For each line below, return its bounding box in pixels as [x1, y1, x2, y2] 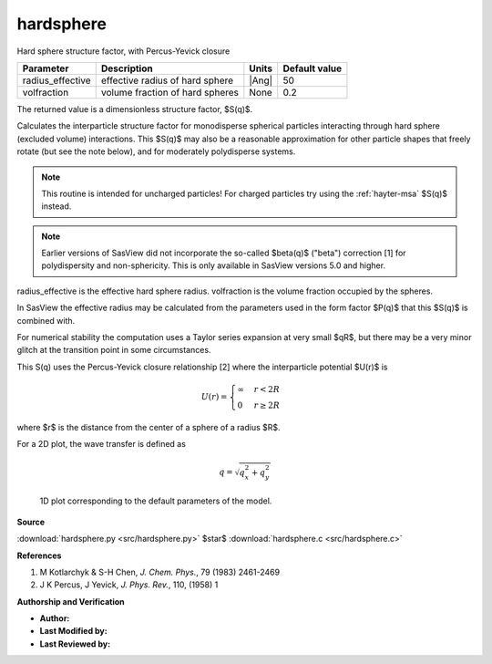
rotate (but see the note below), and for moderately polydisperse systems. [16, 146, 296, 157]
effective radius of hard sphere [100, 74, 234, 87]
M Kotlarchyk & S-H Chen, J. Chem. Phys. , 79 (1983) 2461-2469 [39, 566, 281, 577]
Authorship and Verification [16, 596, 125, 607]
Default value [282, 62, 343, 75]
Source [16, 516, 46, 527]
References [16, 550, 62, 561]
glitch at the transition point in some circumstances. [16, 345, 211, 356]
